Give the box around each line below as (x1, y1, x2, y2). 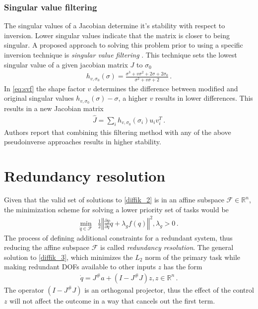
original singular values (4, 93, 74, 103)
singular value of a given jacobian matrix (4, 59, 128, 69)
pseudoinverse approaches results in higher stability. (4, 136, 161, 147)
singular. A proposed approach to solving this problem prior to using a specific (4, 40, 243, 50)
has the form (163, 261, 202, 272)
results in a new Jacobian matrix (4, 103, 104, 114)
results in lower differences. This (155, 93, 253, 103)
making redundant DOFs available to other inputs (4, 261, 156, 272)
